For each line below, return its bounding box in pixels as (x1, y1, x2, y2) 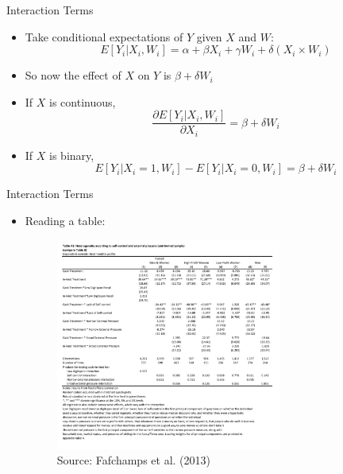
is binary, (49, 146, 94, 163)
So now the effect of (25, 67, 121, 84)
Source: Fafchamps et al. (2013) (56, 452, 210, 468)
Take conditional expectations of (25, 28, 183, 45)
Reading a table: (25, 212, 106, 229)
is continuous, (49, 93, 116, 110)
